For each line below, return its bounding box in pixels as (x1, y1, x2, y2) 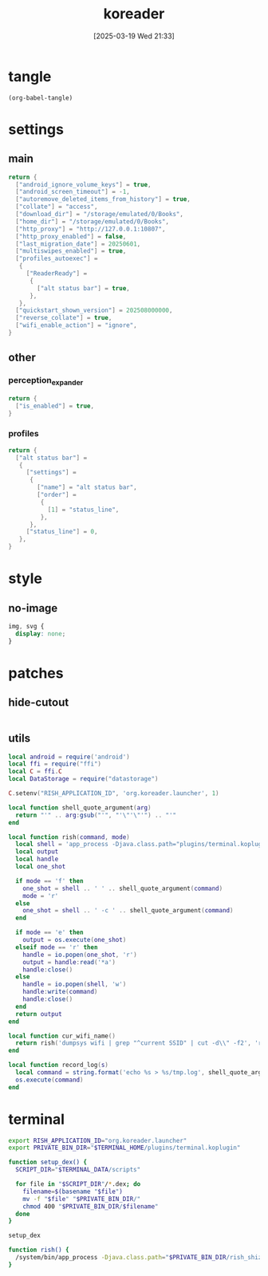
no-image (8, 601, 58, 615)
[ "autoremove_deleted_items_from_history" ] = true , (15, 195, 191, 203)
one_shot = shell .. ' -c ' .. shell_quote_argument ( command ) (22, 907, 234, 915)
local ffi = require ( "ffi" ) (8, 760, 102, 768)
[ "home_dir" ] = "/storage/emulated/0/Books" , (15, 217, 170, 226)
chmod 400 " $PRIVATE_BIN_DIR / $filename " (22, 1202, 159, 1211)
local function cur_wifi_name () (8, 1032, 116, 1040)
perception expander (8, 375, 84, 388)
